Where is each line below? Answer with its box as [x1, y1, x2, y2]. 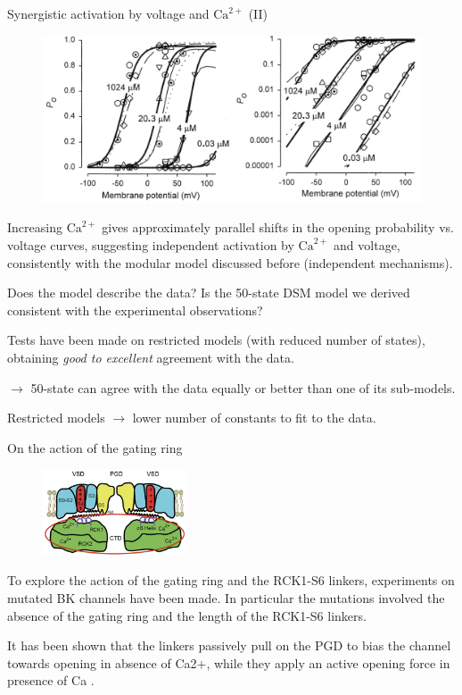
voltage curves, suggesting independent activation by [7, 235, 294, 254]
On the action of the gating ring [7, 438, 183, 456]
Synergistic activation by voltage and [7, 4, 210, 22]
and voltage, [334, 235, 400, 254]
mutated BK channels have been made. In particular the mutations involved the [7, 589, 445, 607]
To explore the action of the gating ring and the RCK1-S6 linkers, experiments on [7, 571, 455, 590]
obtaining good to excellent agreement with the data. [7, 347, 294, 366]
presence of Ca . [7, 671, 95, 690]
